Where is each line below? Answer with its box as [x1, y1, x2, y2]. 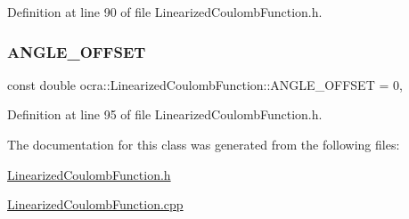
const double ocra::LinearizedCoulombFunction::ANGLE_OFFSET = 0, [7, 75, 403, 93]
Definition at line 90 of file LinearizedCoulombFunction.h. [7, 3, 323, 20]
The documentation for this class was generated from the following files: [7, 135, 400, 153]
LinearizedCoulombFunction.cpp [7, 195, 184, 214]
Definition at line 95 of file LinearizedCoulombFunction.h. [7, 105, 323, 124]
